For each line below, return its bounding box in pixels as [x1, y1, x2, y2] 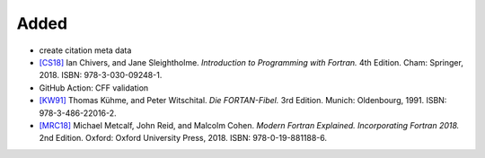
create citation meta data [39, 45, 132, 56]
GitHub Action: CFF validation [39, 82, 149, 93]
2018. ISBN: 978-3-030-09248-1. [39, 70, 163, 81]
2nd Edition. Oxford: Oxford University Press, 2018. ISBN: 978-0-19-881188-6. [39, 133, 328, 144]
